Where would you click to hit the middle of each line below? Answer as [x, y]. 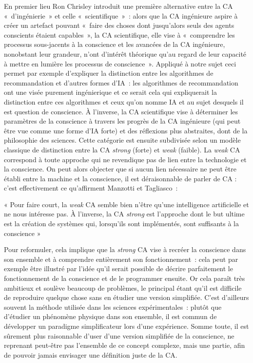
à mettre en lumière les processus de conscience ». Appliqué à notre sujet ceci [120, 63]
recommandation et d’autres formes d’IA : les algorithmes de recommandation [121, 82]
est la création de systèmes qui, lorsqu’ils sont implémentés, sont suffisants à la [121, 224]
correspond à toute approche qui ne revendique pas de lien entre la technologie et [125, 159]
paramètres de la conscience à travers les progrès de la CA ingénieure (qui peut [122, 121]
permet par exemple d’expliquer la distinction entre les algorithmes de [109, 73]
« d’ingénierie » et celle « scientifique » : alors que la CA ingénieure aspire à [121, 15]
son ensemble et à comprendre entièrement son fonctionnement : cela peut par [121, 259]
